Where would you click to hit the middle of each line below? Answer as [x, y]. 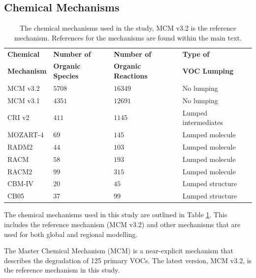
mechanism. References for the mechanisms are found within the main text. [128, 37]
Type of [196, 54]
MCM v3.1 [24, 100]
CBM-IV [21, 183]
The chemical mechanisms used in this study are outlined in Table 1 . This [116, 215]
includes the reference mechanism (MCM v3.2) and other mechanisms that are [122, 224]
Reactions [131, 76]
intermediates [203, 122]
